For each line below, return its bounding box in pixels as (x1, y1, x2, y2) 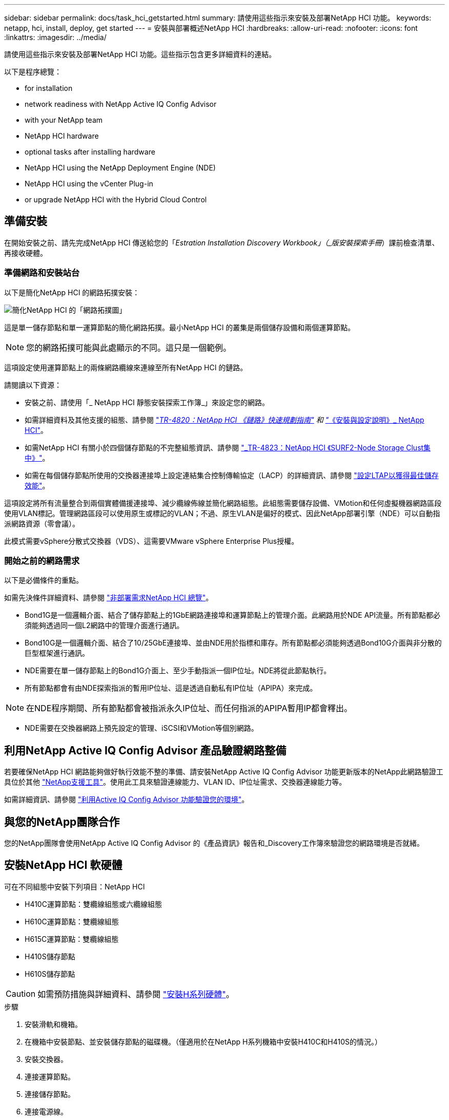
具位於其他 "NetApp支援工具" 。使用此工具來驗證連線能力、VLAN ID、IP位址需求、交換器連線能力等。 (4, 777, 346, 787)
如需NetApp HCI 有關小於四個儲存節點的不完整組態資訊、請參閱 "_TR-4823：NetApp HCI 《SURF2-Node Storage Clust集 (25, 443, 431, 452)
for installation (25, 84, 73, 92)
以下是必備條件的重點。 (4, 576, 83, 585)
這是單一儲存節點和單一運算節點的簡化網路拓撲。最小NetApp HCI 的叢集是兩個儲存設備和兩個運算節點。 (4, 322, 355, 332)
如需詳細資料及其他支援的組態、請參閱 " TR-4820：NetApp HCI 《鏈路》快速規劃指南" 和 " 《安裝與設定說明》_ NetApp (25, 415, 424, 424)
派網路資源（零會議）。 (4, 519, 79, 528)
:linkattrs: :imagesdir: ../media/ (4, 33, 107, 42)
